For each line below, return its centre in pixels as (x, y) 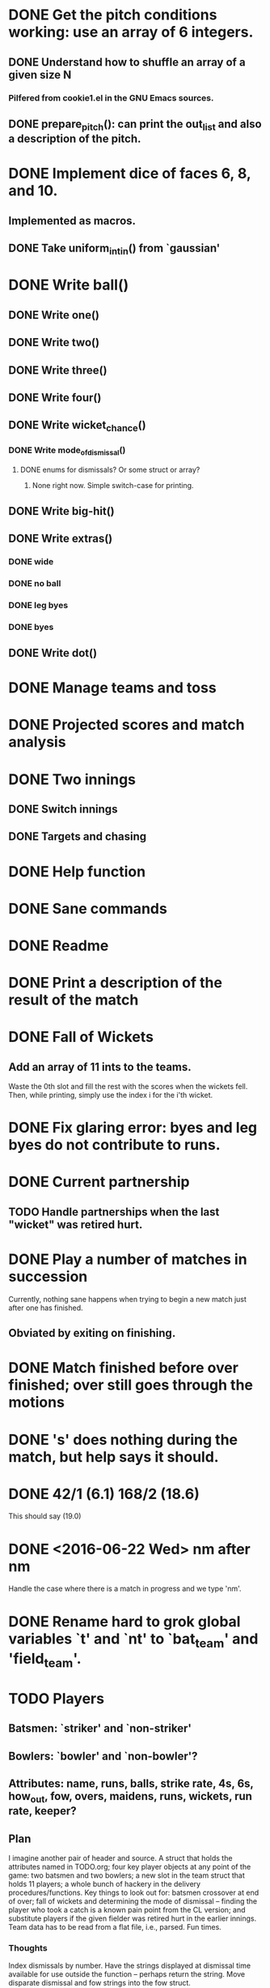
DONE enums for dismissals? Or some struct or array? (110, 470)
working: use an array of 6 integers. (131, 32)
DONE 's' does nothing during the (123, 1440)
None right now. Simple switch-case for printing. (113, 486)
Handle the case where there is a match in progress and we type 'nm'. (125, 1589)
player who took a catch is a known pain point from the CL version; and (127, 1910)
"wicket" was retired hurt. (76, 1225)
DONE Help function (77, 871)
